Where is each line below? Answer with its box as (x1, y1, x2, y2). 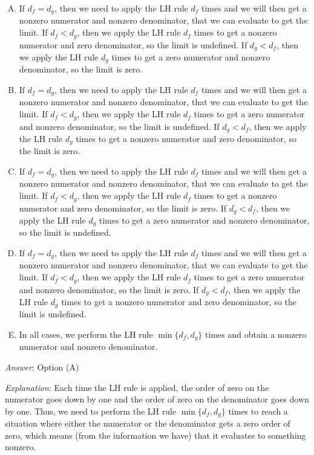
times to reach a (228, 404, 288, 417)
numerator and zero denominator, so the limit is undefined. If (19, 38, 247, 51)
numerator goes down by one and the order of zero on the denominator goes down (5, 393, 309, 405)
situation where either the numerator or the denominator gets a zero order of (5, 417, 290, 430)
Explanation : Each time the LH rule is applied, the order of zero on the (5, 381, 269, 393)
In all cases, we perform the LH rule (19, 328, 153, 340)
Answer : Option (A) (5, 361, 79, 373)
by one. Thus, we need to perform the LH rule (5, 404, 177, 417)
